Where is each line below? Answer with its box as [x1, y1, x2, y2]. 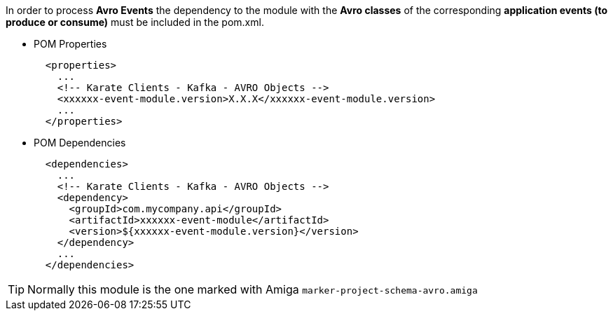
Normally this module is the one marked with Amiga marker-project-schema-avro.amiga [27, 282, 478, 296]
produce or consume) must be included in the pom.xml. [6, 16, 264, 28]
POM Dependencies [34, 137, 126, 149]
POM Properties [34, 38, 107, 50]
